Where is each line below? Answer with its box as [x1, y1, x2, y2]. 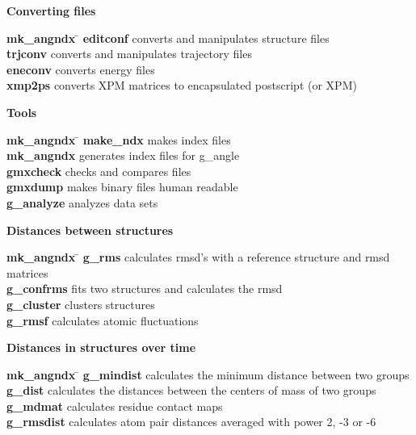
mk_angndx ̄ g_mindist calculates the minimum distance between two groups [6, 366, 410, 383]
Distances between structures [6, 221, 174, 238]
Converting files [6, 2, 96, 19]
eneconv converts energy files [6, 61, 155, 77]
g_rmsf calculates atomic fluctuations [6, 312, 199, 328]
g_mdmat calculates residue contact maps [6, 397, 223, 414]
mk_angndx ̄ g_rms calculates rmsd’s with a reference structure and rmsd [6, 249, 390, 266]
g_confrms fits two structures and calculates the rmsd [6, 280, 283, 297]
